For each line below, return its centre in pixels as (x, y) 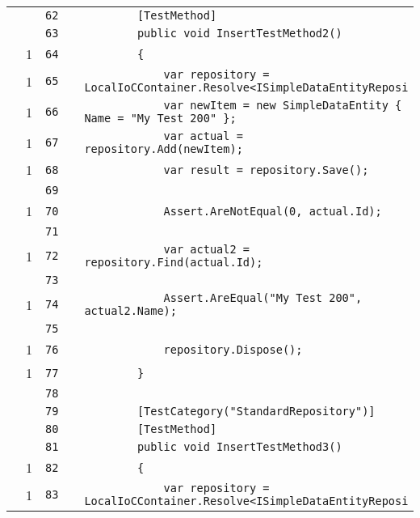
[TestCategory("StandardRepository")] (256, 411)
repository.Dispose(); (233, 349)
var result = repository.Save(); (266, 170)
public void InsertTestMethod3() (239, 447)
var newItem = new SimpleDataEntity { (283, 105)
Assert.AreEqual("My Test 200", (263, 298)
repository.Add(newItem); (164, 149)
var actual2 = (207, 249)
